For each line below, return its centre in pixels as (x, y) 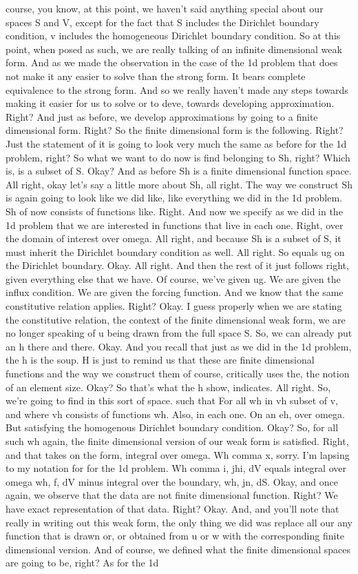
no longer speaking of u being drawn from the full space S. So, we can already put (179, 333)
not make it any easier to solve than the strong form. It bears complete (156, 76)
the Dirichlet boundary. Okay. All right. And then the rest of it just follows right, (177, 265)
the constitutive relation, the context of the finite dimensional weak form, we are (176, 319)
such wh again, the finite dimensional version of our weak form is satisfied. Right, (177, 441)
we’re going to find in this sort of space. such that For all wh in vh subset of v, (172, 400)
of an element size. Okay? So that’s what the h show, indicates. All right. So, (168, 387)
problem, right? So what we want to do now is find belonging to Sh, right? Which (178, 157)
